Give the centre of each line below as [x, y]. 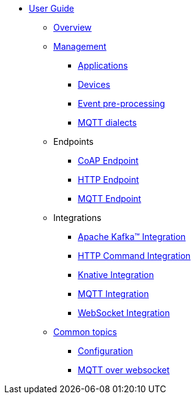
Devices [94, 84]
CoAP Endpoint [108, 161]
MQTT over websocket [124, 370]
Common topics [85, 332]
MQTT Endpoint [110, 199]
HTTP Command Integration [134, 256]
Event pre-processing [122, 103]
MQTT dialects [107, 122]
